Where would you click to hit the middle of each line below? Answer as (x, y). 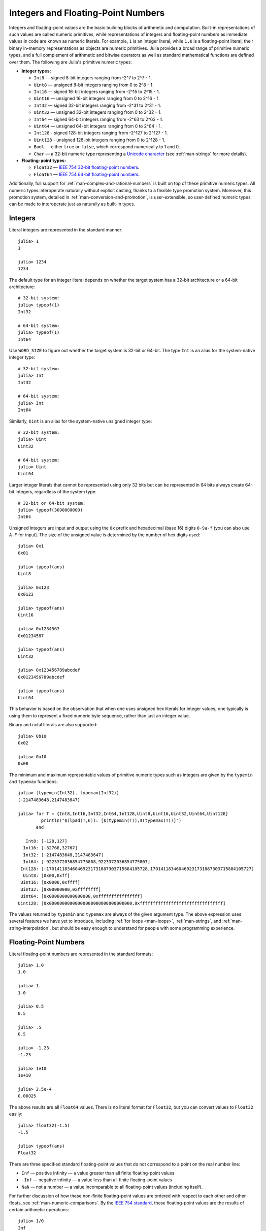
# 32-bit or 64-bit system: (52, 503)
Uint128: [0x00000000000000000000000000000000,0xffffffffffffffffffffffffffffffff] (122, 903)
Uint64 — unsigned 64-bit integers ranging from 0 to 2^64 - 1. (98, 126)
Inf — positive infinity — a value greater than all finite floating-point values (98, 1173)
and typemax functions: (33, 781)
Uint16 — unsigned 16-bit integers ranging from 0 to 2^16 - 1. (97, 98)
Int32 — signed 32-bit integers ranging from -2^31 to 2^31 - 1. (97, 105)
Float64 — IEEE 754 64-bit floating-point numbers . (87, 174)
